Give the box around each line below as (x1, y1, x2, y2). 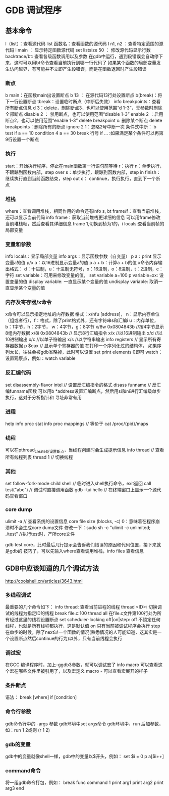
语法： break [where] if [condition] (5, 694, 77, 700)
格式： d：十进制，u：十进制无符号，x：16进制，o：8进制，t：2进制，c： (9, 266, 163, 272)
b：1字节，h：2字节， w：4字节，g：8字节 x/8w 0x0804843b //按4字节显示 (5, 324, 164, 330)
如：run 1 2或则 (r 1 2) (5, 727, 50, 733)
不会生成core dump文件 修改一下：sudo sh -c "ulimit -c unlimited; (14, 524, 151, 531)
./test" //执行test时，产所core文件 (5, 531, 75, 537)
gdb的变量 (5, 741, 31, 748)
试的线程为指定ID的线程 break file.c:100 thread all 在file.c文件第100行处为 (5, 610, 157, 616)
